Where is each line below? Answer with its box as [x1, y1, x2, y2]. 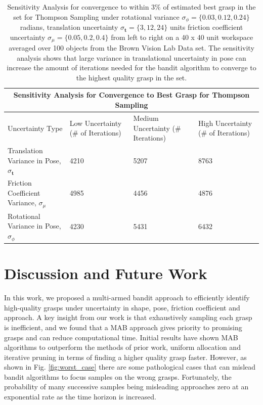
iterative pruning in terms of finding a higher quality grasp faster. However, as [4, 351, 247, 362]
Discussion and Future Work [4, 263, 207, 284]
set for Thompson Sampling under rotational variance [13, 11, 180, 22]
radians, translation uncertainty [20, 22, 118, 32]
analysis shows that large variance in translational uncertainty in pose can [17, 52, 246, 63]
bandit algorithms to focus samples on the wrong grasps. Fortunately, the [4, 371, 232, 382]
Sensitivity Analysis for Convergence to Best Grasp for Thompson [13, 89, 250, 100]
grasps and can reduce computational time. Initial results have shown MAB [4, 332, 238, 342]
